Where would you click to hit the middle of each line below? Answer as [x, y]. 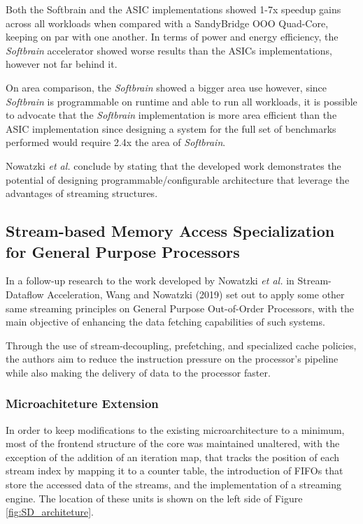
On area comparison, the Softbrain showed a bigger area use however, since [166, 87]
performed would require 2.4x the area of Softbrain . [116, 142]
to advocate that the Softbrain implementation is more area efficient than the [171, 115]
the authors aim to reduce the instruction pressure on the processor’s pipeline [172, 359]
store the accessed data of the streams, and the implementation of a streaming [174, 485]
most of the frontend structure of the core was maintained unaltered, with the [173, 443]
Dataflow [25, 294]
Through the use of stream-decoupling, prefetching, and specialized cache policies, [181, 345]
